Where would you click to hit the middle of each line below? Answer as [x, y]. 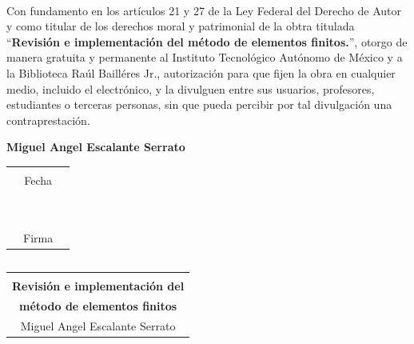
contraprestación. [48, 120]
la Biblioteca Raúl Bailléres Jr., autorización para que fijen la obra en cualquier [201, 72]
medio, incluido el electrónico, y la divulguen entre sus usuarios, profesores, [191, 88]
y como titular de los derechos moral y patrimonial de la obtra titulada [181, 26]
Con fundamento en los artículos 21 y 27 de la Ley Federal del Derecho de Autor [204, 10]
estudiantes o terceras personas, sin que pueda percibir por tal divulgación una [199, 104]
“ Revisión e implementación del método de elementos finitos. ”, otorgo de [207, 41]
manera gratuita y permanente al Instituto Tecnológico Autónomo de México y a [205, 57]
